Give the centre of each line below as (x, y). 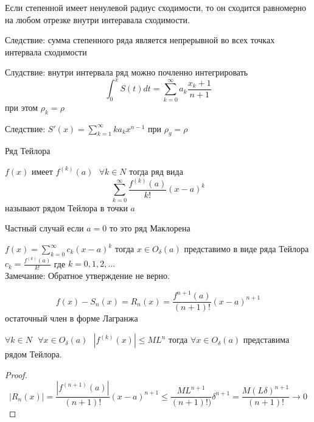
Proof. (16, 374)
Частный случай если (44, 228)
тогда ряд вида (156, 171)
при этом (22, 107)
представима (266, 339)
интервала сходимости (46, 51)
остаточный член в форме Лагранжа (72, 318)
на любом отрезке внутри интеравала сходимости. (97, 19)
